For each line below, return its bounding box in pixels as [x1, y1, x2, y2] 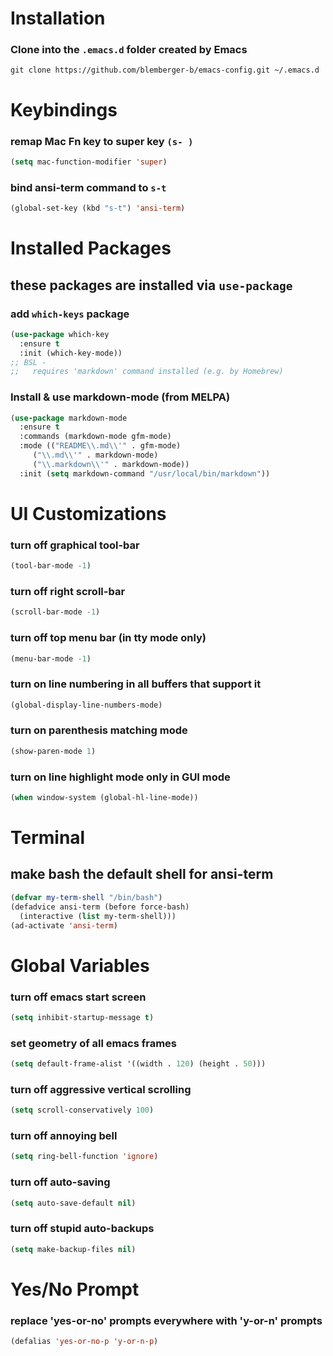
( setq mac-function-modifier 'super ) [10, 157, 168, 167]
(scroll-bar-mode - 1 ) [10, 607, 101, 617]
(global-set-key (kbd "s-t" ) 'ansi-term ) [10, 203, 186, 214]
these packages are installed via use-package [10, 277, 293, 294]
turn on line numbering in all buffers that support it [10, 677, 262, 691]
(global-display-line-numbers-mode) [10, 700, 163, 710]
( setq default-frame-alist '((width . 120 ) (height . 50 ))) [10, 1059, 267, 1069]
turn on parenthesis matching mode [10, 723, 188, 737]
